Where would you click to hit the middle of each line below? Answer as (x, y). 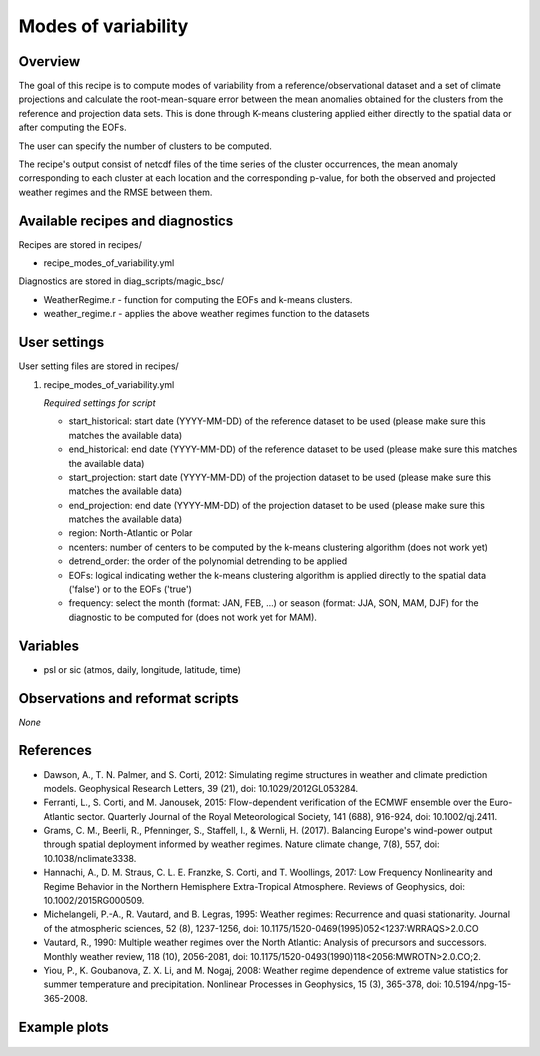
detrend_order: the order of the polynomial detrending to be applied (208, 561)
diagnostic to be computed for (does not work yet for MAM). (192, 617)
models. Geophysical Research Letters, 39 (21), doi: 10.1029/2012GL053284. (201, 788)
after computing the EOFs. (72, 127)
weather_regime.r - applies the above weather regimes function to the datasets (206, 314)
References (55, 750)
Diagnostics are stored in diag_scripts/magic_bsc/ (121, 281)
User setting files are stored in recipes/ (98, 366)
